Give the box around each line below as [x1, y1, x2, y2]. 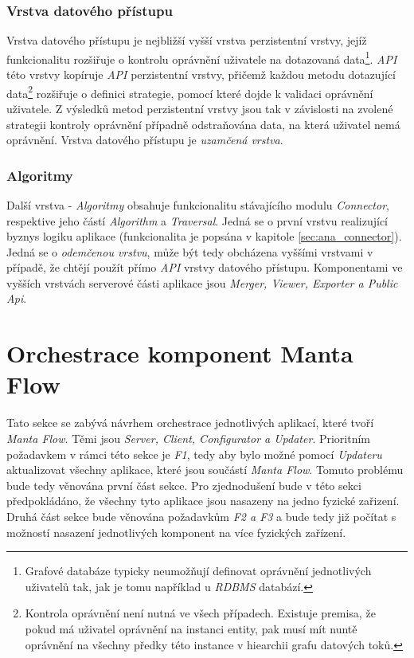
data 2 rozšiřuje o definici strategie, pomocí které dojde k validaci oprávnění [6, 82, 373, 101]
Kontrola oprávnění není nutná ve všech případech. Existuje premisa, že [25, 605, 376, 621]
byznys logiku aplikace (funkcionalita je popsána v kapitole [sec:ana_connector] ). [6, 228, 402, 245]
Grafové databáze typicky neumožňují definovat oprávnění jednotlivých [25, 562, 372, 579]
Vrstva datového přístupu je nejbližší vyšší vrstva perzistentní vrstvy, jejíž [6, 32, 367, 49]
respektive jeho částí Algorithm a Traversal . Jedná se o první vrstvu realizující [6, 212, 389, 229]
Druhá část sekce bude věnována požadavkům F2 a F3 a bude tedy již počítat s [6, 507, 396, 524]
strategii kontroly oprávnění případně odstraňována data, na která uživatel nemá [6, 116, 400, 132]
